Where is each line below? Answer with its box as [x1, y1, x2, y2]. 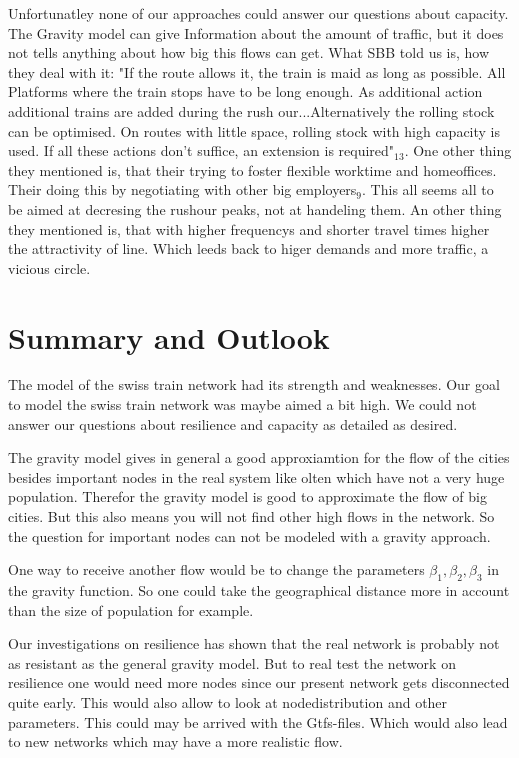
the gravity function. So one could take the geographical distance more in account [8, 579, 510, 600]
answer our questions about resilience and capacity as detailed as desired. [8, 413, 458, 434]
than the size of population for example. [8, 599, 254, 620]
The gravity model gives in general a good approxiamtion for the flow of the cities [8, 447, 510, 468]
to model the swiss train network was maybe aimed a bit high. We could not [8, 394, 477, 415]
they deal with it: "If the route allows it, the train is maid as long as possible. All [8, 61, 506, 82]
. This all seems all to [362, 179, 494, 200]
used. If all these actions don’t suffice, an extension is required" [8, 140, 395, 161]
